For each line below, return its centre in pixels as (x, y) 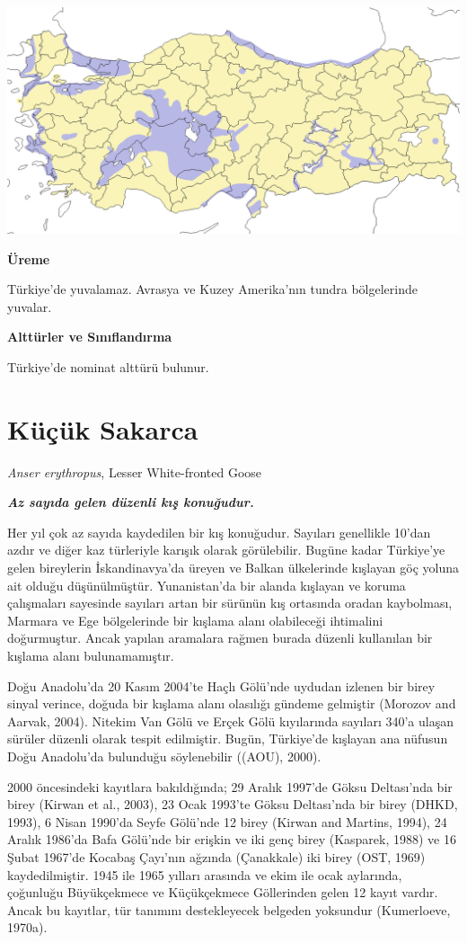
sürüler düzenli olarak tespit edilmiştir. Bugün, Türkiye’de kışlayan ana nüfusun (228, 738)
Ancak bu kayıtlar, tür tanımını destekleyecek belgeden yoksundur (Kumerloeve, (229, 909)
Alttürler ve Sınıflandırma (90, 337)
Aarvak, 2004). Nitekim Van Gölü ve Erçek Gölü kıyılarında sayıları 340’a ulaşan (230, 721)
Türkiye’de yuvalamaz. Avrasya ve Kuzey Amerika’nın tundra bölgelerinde (212, 289)
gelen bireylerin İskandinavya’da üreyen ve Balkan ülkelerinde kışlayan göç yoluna (233, 568)
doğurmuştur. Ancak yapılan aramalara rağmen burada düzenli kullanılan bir (220, 638)
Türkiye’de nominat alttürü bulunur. (108, 366)
